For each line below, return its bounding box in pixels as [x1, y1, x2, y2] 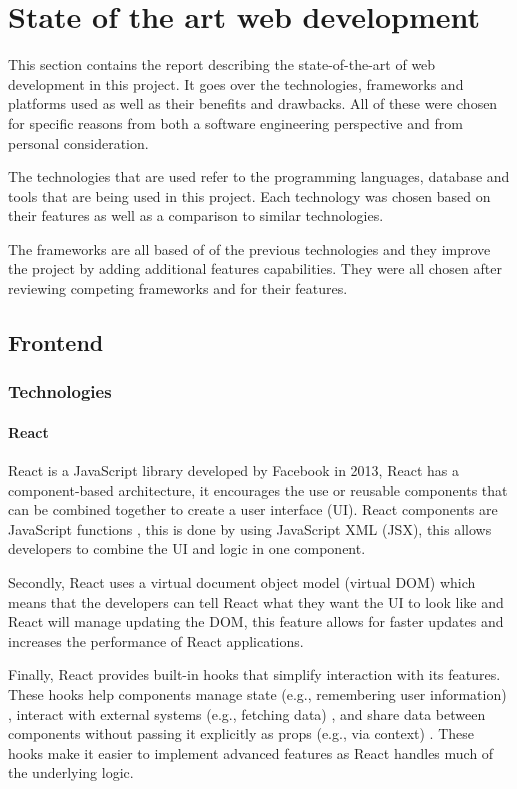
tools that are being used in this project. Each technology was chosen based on [8, 185, 491, 206]
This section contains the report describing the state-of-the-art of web [8, 54, 436, 75]
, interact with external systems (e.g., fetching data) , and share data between [8, 703, 486, 724]
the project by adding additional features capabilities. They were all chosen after [8, 258, 502, 279]
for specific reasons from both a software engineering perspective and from [8, 112, 463, 133]
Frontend [8, 327, 104, 358]
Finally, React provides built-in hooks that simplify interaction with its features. [8, 664, 501, 685]
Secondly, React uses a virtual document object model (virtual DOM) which [8, 572, 476, 593]
